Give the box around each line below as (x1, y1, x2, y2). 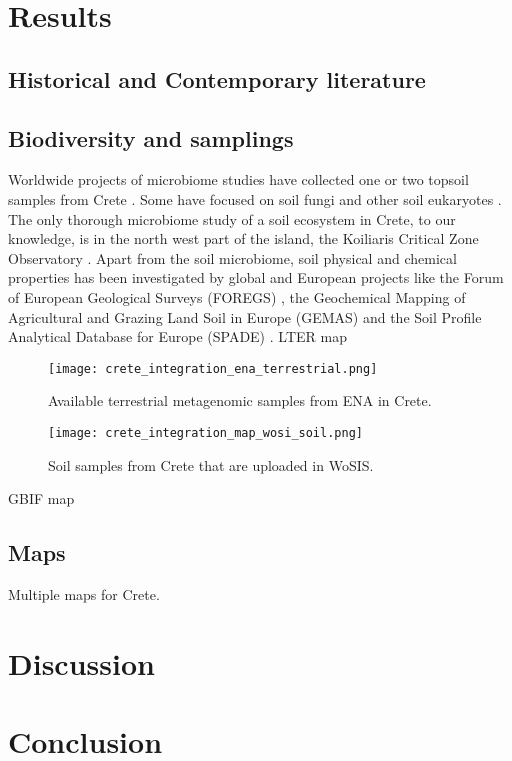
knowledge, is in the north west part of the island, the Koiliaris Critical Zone (8, 228, 479, 249)
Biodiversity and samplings (8, 122, 294, 153)
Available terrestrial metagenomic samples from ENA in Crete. (48, 390, 432, 411)
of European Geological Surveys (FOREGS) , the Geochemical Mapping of (8, 286, 466, 307)
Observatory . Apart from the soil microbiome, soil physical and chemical (8, 247, 457, 268)
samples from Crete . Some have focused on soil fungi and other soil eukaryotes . (8, 188, 502, 209)
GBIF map (8, 488, 75, 509)
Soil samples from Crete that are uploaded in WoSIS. (48, 454, 374, 475)
